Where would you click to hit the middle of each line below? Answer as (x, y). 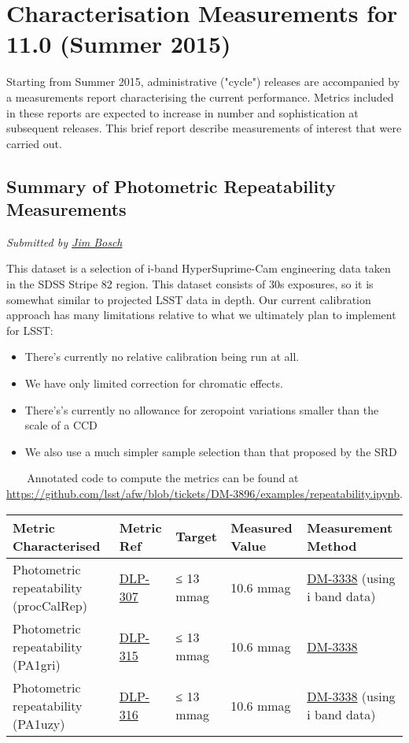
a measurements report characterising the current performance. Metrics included (200, 97)
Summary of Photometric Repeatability (171, 186)
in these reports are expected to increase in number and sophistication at (182, 112)
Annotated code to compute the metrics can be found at (163, 478)
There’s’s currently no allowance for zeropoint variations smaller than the (202, 409)
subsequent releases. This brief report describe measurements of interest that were (204, 128)
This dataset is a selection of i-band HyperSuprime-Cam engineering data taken (199, 268)
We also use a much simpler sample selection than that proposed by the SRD (211, 451)
